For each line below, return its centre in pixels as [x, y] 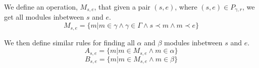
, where [186, 7]
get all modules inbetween [44, 17]
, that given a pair [122, 7]
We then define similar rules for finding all [69, 42]
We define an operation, [41, 7]
